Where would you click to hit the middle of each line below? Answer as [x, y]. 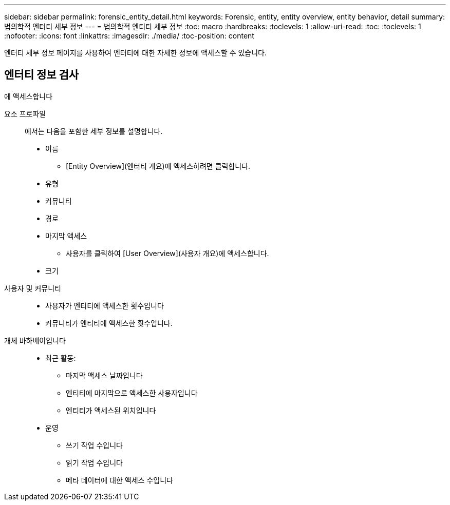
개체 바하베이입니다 [35, 340]
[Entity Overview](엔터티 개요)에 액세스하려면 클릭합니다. [158, 166]
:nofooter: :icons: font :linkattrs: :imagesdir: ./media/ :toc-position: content [129, 36]
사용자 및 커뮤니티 [33, 288]
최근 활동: [61, 358]
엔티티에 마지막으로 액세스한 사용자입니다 [132, 393]
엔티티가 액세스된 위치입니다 [111, 410]
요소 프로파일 [25, 113]
